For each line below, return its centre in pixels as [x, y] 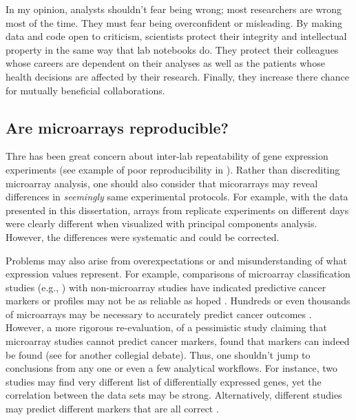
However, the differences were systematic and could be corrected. [143, 237]
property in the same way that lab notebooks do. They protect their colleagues [172, 49]
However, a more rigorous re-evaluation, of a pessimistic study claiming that [166, 327]
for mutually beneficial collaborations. [85, 90]
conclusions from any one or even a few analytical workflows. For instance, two [172, 368]
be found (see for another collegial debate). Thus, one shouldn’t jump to [158, 354]
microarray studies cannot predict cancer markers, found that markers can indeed [178, 341]
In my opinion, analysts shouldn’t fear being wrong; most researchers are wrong [174, 9]
